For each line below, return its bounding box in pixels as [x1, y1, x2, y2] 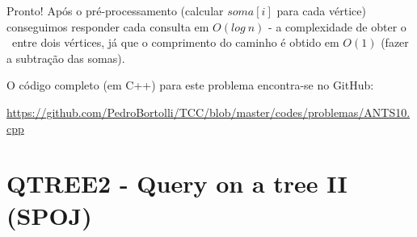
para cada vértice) [276, 2, 366, 19]
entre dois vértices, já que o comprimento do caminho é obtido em [11, 34, 339, 51]
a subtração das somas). [6, 49, 125, 66]
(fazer [381, 34, 409, 51]
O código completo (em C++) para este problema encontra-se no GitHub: [6, 77, 374, 94]
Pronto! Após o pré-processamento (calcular [6, 2, 224, 19]
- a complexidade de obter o [268, 18, 406, 35]
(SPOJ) [6, 198, 92, 231]
